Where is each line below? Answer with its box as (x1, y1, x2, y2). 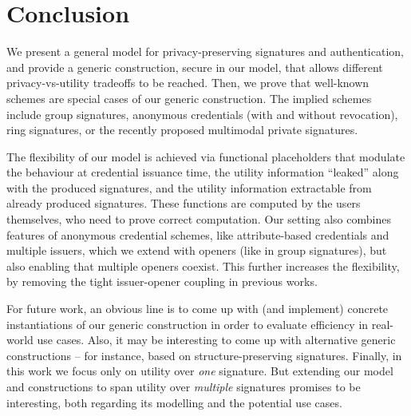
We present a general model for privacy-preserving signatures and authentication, (6, 43, 404, 60)
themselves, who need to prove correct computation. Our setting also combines (6, 211, 391, 228)
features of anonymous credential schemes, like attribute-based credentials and (6, 226, 389, 243)
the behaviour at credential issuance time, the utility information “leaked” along (6, 164, 399, 180)
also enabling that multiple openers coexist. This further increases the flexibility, (6, 257, 400, 274)
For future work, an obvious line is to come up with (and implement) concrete (6, 300, 389, 317)
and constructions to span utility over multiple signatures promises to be (6, 378, 361, 394)
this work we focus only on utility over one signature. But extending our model (6, 363, 393, 379)
